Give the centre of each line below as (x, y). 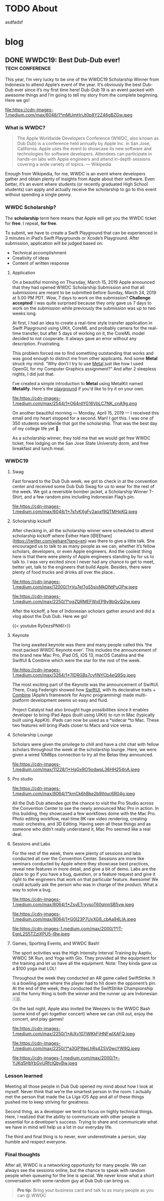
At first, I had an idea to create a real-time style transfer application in (82, 323)
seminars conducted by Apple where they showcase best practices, (81, 863)
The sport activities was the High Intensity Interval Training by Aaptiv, (82, 953)
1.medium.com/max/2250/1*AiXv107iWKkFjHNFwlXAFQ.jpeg (73, 1033)
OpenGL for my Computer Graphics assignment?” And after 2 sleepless (84, 368)
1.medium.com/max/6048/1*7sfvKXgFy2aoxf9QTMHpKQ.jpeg (75, 511)
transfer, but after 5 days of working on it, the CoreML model (83, 333)
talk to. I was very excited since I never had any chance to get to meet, (83, 562)
